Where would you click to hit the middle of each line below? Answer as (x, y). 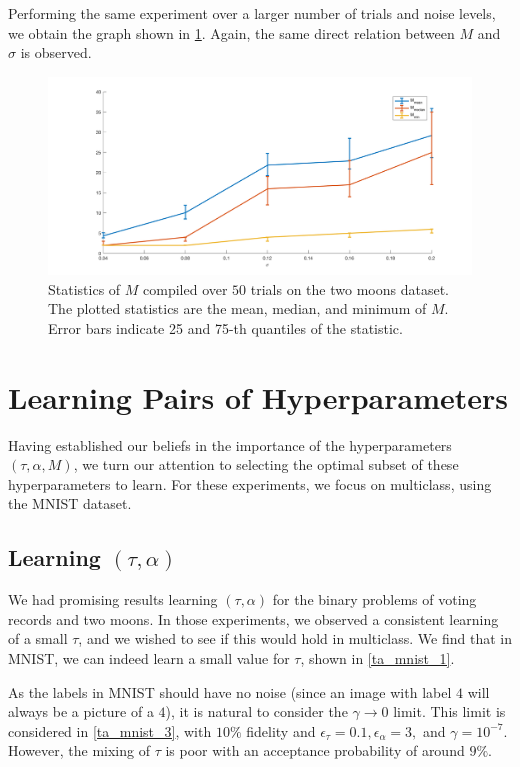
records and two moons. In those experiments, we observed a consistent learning (253, 618)
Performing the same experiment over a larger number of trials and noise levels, (252, 13)
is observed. (56, 52)
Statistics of (84, 288)
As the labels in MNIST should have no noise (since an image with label (230, 691)
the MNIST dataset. (70, 503)
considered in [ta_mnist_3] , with (110, 730)
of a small (38, 638)
